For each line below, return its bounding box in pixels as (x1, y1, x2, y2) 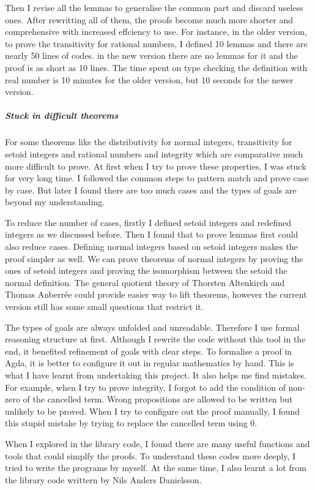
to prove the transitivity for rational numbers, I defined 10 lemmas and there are (5, 37, 308, 50)
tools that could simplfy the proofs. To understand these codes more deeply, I (5, 449, 296, 462)
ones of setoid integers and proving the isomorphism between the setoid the (5, 264, 287, 277)
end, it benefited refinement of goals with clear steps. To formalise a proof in (5, 344, 292, 357)
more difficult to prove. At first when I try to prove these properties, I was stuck (5, 159, 306, 172)
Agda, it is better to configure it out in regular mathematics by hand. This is (5, 356, 294, 369)
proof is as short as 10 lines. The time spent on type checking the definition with (5, 61, 308, 73)
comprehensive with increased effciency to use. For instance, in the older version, (5, 25, 307, 38)
